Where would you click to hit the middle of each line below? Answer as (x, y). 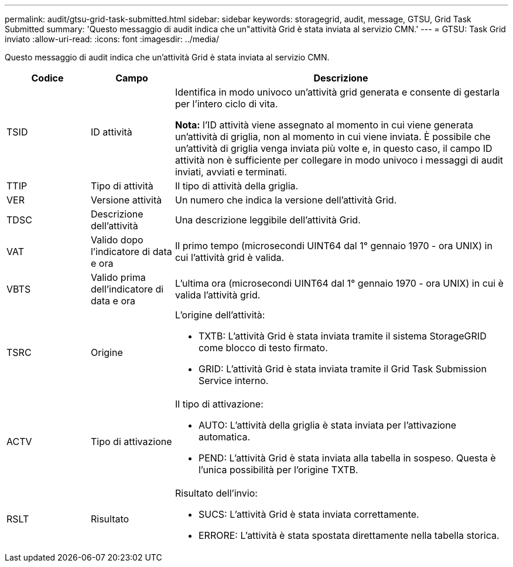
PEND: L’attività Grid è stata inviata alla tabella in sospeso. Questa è (347, 458)
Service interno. (233, 381)
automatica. (224, 437)
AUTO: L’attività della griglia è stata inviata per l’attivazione (327, 425)
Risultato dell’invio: (216, 493)
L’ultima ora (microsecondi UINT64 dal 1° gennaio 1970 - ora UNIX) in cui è (339, 283)
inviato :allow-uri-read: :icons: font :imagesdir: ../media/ (112, 39)
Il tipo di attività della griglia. (237, 186)
